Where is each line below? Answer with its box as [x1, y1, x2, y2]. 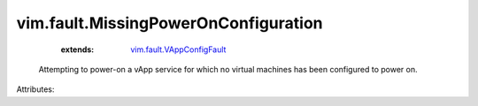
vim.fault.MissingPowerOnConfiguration [16, 13, 323, 33]
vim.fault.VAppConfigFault [130, 44, 227, 55]
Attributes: [16, 84, 55, 95]
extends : [60, 44, 95, 55]
